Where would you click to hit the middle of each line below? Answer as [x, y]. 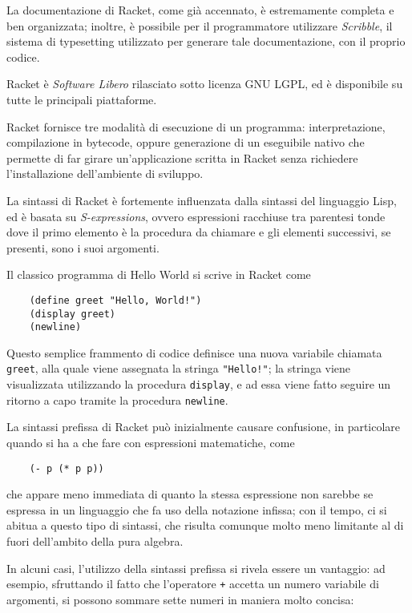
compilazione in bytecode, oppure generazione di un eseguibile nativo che [186, 142]
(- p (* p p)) [67, 468]
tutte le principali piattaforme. [82, 99]
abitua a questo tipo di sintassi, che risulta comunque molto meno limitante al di [205, 525]
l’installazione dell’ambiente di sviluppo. [105, 173]
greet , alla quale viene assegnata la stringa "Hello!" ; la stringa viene [179, 368]
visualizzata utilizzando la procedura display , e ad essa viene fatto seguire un [199, 384]
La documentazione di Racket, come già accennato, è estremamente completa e [200, 10]
